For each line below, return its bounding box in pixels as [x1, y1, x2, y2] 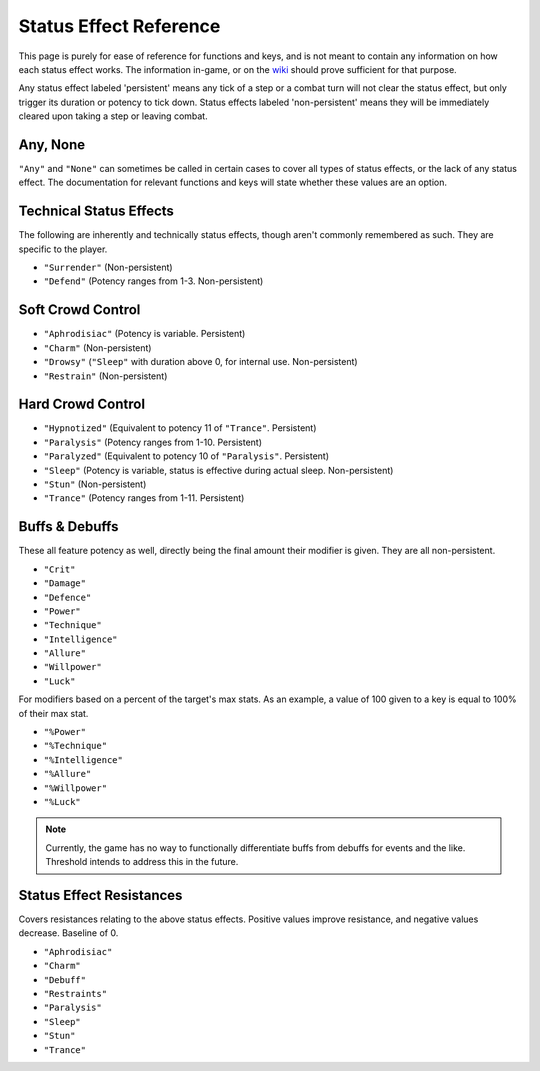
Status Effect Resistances [18, 886, 183, 904]
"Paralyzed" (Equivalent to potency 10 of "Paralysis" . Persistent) [43, 450, 330, 462]
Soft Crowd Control [18, 301, 141, 319]
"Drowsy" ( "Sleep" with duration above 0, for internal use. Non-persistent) [43, 356, 359, 368]
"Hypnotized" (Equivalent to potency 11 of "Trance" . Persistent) [43, 422, 317, 434]
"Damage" [43, 578, 87, 589]
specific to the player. [18, 243, 108, 255]
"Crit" [43, 563, 76, 575]
